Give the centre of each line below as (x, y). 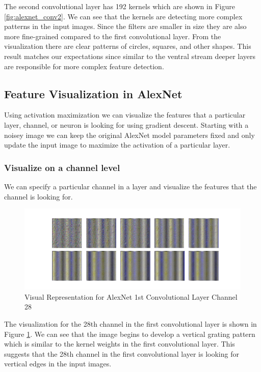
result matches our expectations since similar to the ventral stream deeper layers (130, 56)
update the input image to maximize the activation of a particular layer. (117, 145)
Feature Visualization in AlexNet (93, 93)
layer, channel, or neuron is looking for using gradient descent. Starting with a (126, 124)
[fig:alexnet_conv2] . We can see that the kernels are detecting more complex (123, 16)
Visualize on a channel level (62, 167)
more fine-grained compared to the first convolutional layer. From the (113, 36)
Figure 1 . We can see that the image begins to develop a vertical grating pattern (130, 334)
